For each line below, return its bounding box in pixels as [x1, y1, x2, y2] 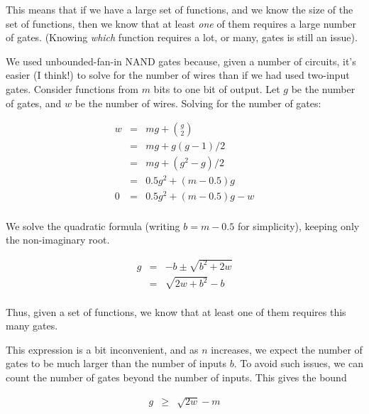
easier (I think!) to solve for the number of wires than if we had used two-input [6, 67, 350, 82]
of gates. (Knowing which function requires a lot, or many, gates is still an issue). [6, 30, 358, 45]
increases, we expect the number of [211, 342, 363, 356]
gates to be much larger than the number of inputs [6, 356, 226, 371]
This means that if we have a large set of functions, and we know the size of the [6, 2, 353, 16]
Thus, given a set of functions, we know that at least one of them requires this [6, 304, 346, 319]
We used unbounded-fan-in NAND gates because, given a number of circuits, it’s [6, 53, 356, 68]
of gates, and [6, 95, 62, 110]
